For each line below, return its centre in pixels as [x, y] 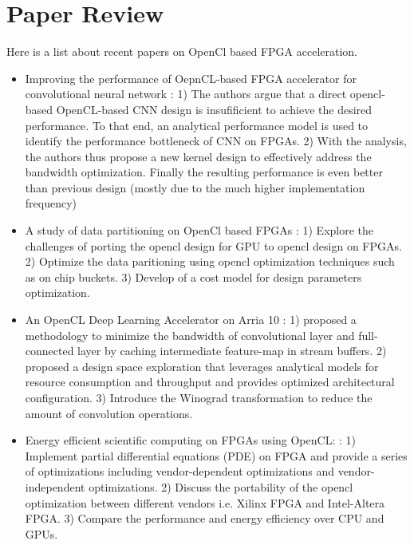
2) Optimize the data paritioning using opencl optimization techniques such [210, 261]
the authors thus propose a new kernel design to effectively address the [198, 156]
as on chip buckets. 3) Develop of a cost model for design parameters [193, 276]
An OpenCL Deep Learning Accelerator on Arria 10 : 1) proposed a [191, 320]
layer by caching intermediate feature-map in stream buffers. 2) [232, 351]
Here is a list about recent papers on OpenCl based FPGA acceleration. [182, 51]
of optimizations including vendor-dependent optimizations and [179, 471]
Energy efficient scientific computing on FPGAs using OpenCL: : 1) [190, 440]
